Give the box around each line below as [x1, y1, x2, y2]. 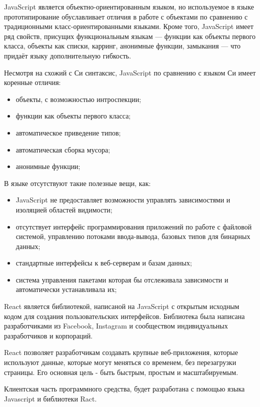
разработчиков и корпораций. [4, 330, 93, 340]
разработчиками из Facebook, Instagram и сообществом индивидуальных [4, 320, 228, 331]
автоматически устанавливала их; [15, 284, 117, 294]
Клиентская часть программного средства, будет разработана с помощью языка [4, 383, 245, 394]
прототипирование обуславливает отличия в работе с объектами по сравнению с [4, 11, 248, 21]
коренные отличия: [4, 77, 61, 87]
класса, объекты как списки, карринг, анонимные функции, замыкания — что [4, 40, 240, 51]
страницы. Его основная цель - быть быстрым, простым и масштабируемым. [4, 366, 238, 377]
